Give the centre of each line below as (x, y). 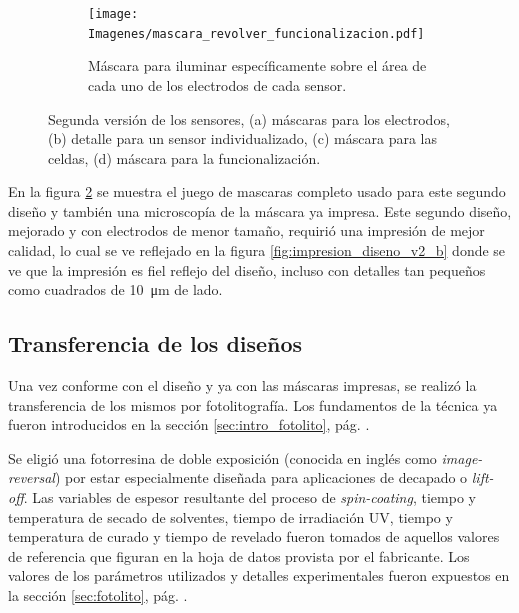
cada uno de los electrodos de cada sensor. (217, 84)
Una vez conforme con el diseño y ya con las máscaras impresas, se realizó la (242, 385)
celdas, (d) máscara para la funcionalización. (184, 157)
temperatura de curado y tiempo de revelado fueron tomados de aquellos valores (254, 536)
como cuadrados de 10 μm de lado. (115, 289)
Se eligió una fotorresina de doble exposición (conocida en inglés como (222, 457)
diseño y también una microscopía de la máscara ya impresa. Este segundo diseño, (260, 210)
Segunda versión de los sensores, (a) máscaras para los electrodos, (249, 118)
